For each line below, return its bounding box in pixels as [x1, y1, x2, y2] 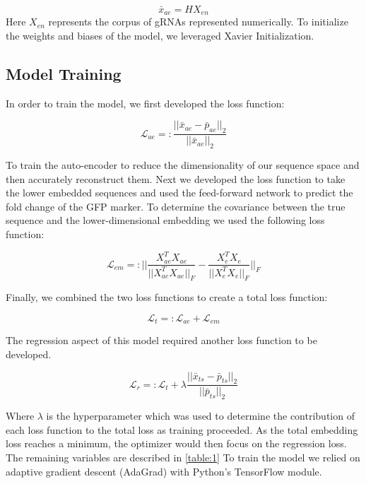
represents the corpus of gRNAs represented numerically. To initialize [48, 14, 348, 29]
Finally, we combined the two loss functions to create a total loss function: [6, 290, 328, 305]
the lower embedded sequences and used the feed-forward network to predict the [6, 185, 353, 200]
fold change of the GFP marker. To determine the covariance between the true [6, 199, 346, 213]
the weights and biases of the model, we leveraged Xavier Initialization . [6, 28, 314, 43]
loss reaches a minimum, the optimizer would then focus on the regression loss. [6, 436, 347, 451]
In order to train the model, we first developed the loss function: [6, 95, 285, 110]
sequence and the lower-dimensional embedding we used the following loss [6, 213, 325, 228]
